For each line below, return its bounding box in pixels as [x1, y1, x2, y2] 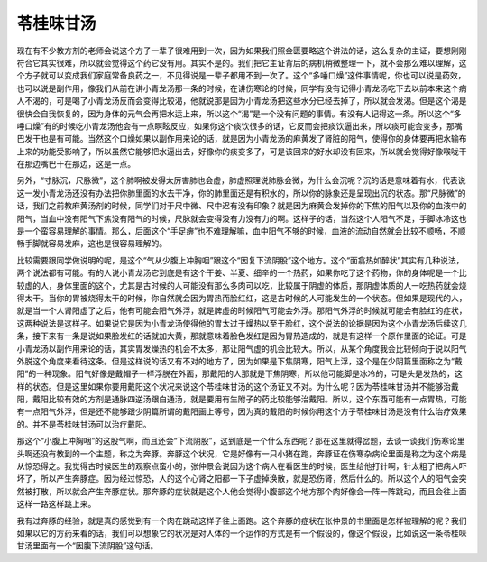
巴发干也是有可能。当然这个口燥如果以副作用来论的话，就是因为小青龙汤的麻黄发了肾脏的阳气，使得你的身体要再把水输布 [16, 134, 467, 144]
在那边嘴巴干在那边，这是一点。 [16, 159, 135, 170]
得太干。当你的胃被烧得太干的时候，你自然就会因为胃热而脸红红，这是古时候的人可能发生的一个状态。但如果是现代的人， [16, 292, 467, 303]
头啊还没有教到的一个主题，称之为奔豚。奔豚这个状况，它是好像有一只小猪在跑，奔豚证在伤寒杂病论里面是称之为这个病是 [16, 447, 467, 459]
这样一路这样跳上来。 [16, 499, 96, 510]
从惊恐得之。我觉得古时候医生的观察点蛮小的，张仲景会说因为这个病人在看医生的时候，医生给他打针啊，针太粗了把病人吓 [16, 461, 467, 472]
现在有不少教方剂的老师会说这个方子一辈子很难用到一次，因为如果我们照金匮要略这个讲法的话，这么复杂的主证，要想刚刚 [16, 45, 467, 56]
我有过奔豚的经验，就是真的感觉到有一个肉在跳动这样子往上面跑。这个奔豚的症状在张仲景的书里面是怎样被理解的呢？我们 [16, 515, 467, 526]
